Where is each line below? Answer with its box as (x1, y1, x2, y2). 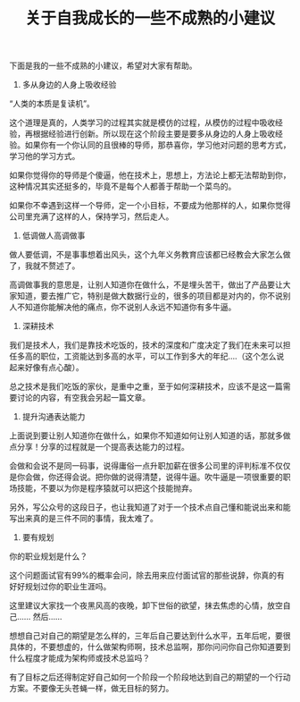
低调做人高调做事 (21, 230, 86, 241)
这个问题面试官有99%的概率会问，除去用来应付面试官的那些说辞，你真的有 (9, 570, 286, 581)
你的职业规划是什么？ (9, 551, 87, 562)
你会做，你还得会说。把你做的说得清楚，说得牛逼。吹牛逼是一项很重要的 (16, 471, 283, 483)
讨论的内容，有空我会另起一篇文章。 (16, 393, 150, 403)
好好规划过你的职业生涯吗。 (9, 581, 112, 592)
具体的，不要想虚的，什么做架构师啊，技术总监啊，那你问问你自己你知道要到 (9, 641, 291, 653)
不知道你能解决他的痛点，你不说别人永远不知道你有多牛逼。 (16, 301, 237, 313)
